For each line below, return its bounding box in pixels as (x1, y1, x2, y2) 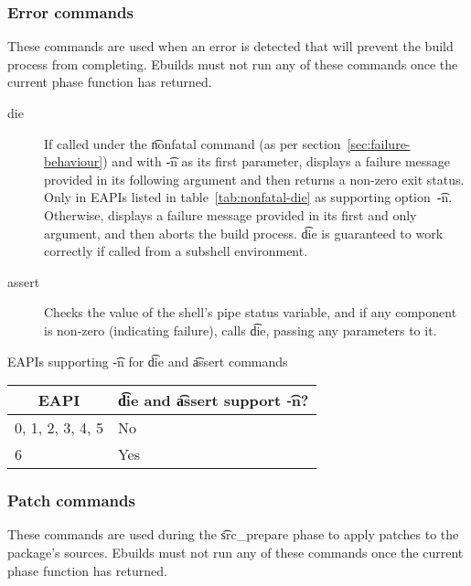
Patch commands (7, 489, 135, 512)
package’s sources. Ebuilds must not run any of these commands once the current (7, 542, 464, 561)
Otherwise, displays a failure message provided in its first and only (44, 205, 417, 224)
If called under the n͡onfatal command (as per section (44, 133, 341, 153)
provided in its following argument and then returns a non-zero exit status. (44, 169, 465, 188)
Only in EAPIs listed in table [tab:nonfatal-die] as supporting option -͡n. (44, 187, 453, 207)
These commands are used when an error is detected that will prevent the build (7, 37, 454, 56)
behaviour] (44, 152, 103, 171)
